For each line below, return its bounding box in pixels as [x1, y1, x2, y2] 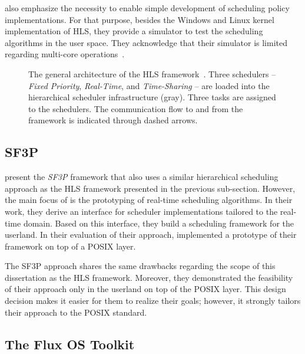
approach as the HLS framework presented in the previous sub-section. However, [5, 182, 296, 194]
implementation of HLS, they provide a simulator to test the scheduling [5, 25, 263, 37]
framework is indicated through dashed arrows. [28, 114, 198, 126]
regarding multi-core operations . [5, 48, 125, 60]
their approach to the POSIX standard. [5, 306, 147, 318]
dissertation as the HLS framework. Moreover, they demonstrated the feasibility [5, 271, 293, 283]
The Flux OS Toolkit [5, 335, 135, 353]
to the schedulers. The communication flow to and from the [28, 102, 243, 114]
